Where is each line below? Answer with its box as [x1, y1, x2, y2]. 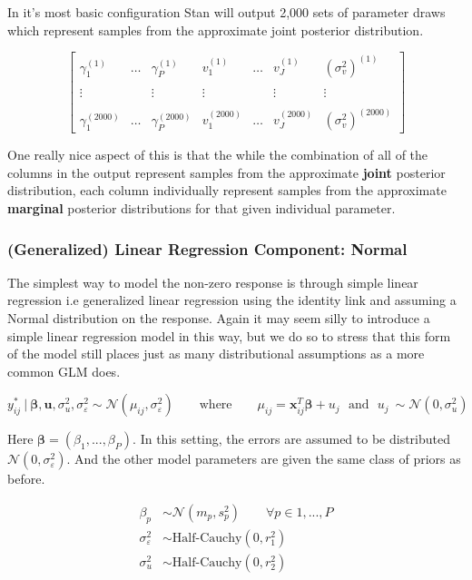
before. [7, 469, 45, 488]
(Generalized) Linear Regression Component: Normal [7, 237, 408, 260]
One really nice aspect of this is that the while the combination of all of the [7, 145, 428, 164]
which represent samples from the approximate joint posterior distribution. [7, 20, 424, 39]
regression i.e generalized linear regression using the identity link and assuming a [7, 290, 457, 310]
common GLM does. [7, 361, 121, 380]
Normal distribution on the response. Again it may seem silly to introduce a [7, 309, 430, 327]
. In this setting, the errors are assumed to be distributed [133, 429, 450, 448]
